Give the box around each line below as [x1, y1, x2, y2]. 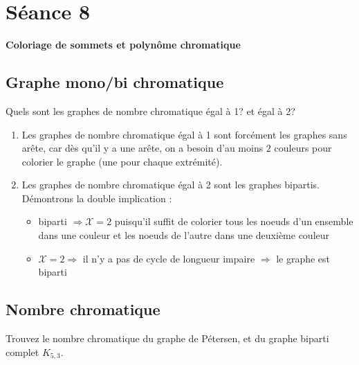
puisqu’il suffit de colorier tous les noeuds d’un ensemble [114, 214, 353, 229]
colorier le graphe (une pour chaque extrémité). [21, 154, 223, 168]
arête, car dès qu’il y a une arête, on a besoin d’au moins [21, 141, 264, 155]
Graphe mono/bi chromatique [6, 71, 224, 93]
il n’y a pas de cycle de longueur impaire [82, 251, 255, 265]
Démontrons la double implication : [21, 190, 172, 205]
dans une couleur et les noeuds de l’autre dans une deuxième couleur [38, 228, 330, 242]
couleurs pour [274, 141, 332, 155]
